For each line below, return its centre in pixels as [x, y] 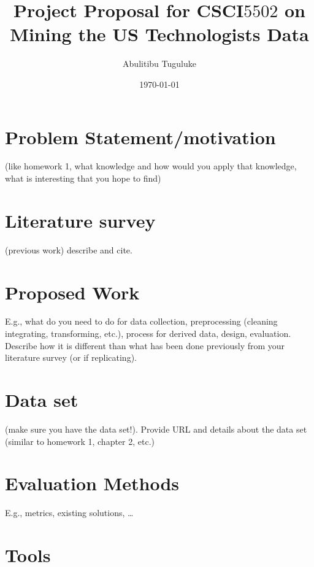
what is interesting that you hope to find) [83, 178]
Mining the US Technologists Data [159, 34]
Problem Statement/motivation [140, 137]
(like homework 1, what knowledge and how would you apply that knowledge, [151, 166]
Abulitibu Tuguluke [159, 64]
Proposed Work [72, 292]
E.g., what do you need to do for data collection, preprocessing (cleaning [141, 321]
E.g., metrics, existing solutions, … [69, 513]
